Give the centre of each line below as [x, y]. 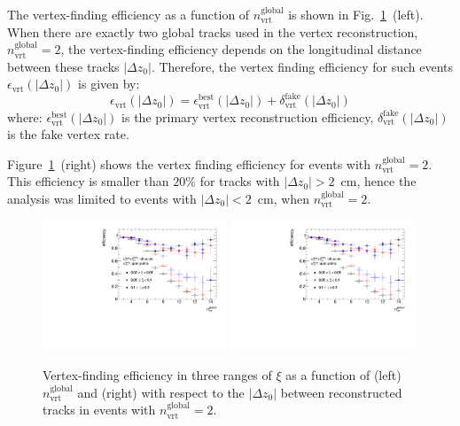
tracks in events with [99, 410]
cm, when [284, 198]
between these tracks [63, 66]
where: [25, 116]
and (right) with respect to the [161, 392]
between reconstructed [341, 392]
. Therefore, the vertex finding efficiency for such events [302, 66]
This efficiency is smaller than [88, 181]
